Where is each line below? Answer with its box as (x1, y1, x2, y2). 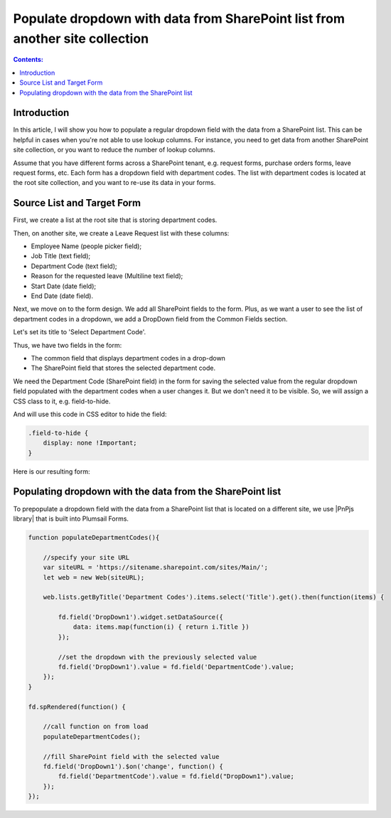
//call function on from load (43, 723, 149, 731)
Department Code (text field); (31, 262, 117, 270)
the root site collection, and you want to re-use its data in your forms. (13, 179, 216, 187)
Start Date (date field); (31, 282, 96, 290)
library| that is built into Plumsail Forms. (13, 514, 129, 523)
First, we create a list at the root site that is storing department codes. (13, 216, 218, 224)
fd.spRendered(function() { (28, 703, 126, 711)
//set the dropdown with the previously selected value (58, 653, 257, 661)
